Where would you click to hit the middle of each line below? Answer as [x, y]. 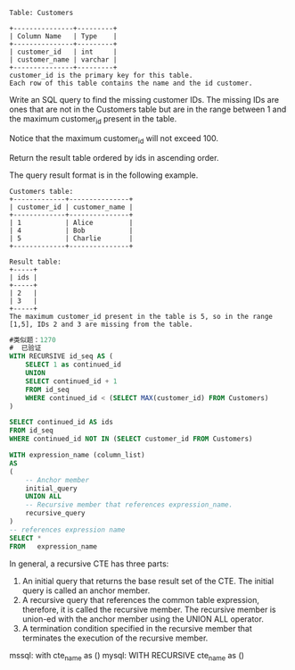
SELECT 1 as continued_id [74, 365]
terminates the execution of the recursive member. [115, 638]
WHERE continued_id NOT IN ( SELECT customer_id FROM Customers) [131, 439]
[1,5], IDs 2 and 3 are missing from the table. [101, 324]
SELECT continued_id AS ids [61, 423]
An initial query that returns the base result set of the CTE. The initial [148, 581]
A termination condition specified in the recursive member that [137, 628]
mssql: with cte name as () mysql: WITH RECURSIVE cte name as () [127, 656]
